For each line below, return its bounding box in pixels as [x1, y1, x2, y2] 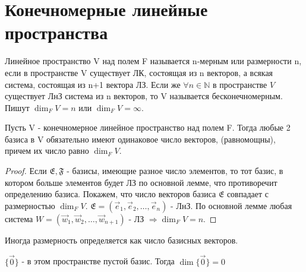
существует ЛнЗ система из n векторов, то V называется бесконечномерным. [5, 90, 283, 102]
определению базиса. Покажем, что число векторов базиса [5, 188, 216, 200]
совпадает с [226, 188, 269, 200]
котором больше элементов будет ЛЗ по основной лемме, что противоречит [5, 176, 277, 188]
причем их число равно [5, 144, 89, 157]
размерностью [5, 199, 55, 211]
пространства [5, 20, 108, 45]
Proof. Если [5, 165, 47, 177]
